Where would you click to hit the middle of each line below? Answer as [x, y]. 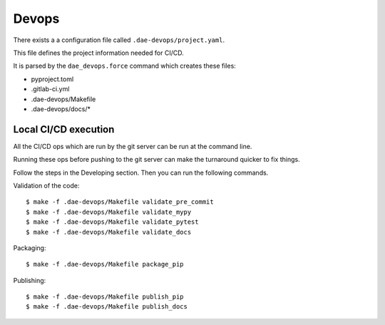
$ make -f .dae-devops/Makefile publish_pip [105, 297]
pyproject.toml [52, 79]
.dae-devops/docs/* [61, 109]
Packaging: [30, 248]
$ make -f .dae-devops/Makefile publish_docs [107, 307]
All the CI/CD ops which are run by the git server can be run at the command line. [133, 146]
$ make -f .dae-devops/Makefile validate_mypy [109, 212]
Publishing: [30, 280]
